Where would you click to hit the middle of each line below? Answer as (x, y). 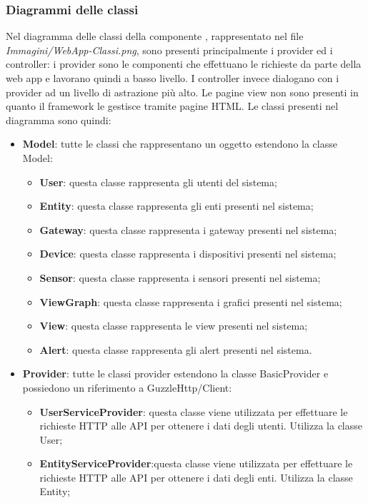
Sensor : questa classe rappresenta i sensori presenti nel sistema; (180, 277)
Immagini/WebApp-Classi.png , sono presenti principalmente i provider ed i (169, 50)
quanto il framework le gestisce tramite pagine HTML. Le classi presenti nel (172, 106)
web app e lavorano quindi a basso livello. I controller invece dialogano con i (173, 78)
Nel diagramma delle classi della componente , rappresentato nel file (155, 36)
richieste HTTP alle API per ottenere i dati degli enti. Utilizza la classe (196, 477)
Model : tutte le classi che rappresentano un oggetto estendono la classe (180, 144)
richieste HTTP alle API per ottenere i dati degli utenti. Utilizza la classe (201, 426)
